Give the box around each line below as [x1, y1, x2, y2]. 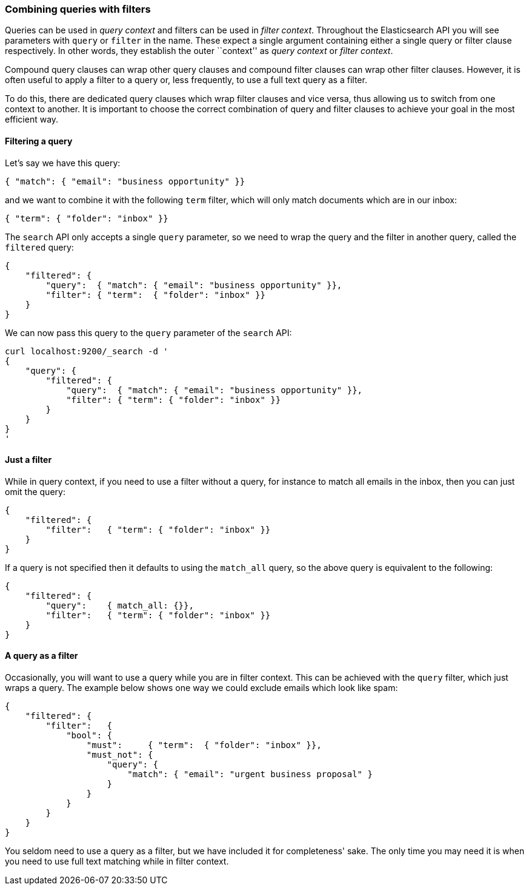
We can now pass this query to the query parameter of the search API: [5, 327, 292, 338]
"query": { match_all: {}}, [45, 600, 194, 610]
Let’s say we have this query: [5, 157, 121, 168]
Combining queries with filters [5, 3, 151, 15]
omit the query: [5, 486, 65, 497]
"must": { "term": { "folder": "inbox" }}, [86, 740, 322, 750]
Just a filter [5, 454, 52, 465]
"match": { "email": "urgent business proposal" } [127, 769, 373, 780]
